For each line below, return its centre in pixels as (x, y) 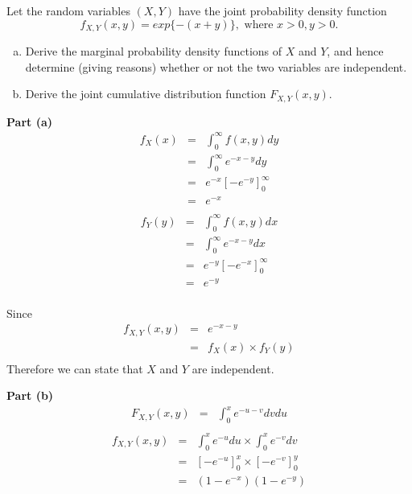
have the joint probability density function (282, 10)
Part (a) (29, 121)
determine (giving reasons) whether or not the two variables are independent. (216, 66)
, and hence (355, 51)
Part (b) (30, 395)
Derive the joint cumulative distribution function (146, 94)
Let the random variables (68, 10)
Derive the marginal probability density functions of (154, 51)
